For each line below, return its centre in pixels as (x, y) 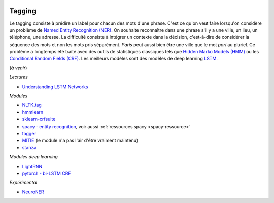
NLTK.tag (32, 105)
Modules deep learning (33, 157)
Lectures (19, 77)
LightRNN (32, 166)
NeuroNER (33, 192)
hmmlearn (33, 112)
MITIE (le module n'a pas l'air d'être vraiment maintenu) (80, 140)
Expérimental (23, 183)
